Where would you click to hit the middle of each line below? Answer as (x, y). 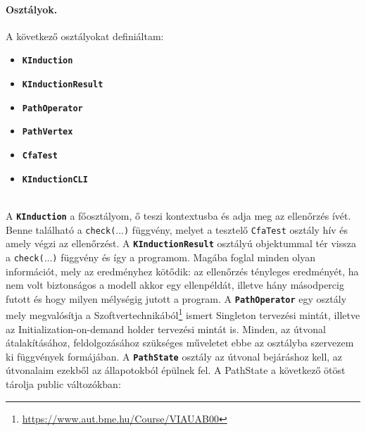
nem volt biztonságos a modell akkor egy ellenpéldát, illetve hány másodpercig (175, 285)
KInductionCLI (55, 179)
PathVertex (48, 132)
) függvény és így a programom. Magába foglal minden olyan (184, 257)
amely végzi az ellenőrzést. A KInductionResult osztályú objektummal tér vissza (181, 243)
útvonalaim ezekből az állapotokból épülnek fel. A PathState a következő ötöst (176, 370)
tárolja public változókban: (63, 384)
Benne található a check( (61, 229)
